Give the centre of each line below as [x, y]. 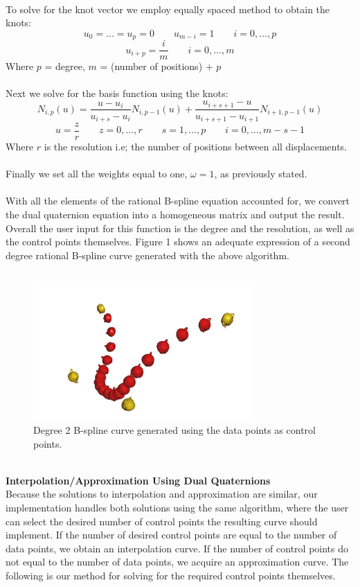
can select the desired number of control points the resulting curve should [162, 521]
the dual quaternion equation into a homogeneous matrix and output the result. [175, 214]
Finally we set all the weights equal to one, [97, 174]
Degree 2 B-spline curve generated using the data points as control [174, 430]
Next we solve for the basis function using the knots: [117, 93]
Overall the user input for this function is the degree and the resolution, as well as [180, 228]
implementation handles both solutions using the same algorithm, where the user [177, 507]
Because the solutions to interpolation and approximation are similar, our [162, 494]
